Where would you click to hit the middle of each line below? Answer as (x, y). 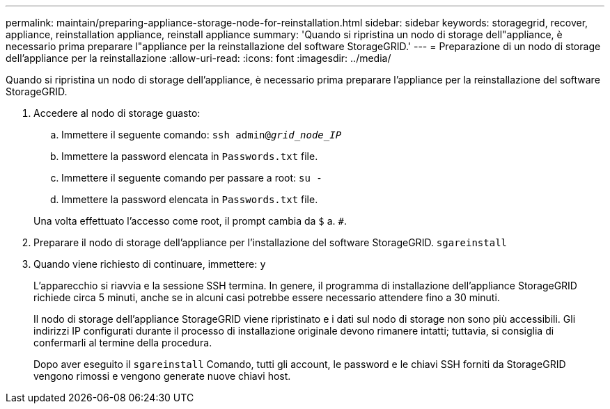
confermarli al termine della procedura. (123, 343)
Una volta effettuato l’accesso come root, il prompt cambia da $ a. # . (190, 221)
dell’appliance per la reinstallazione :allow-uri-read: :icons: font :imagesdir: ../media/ (198, 58)
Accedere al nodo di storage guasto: (117, 113)
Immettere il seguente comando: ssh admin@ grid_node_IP (202, 135)
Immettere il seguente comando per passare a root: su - (192, 178)
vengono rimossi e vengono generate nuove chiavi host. (162, 376)
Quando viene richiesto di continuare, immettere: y (150, 264)
